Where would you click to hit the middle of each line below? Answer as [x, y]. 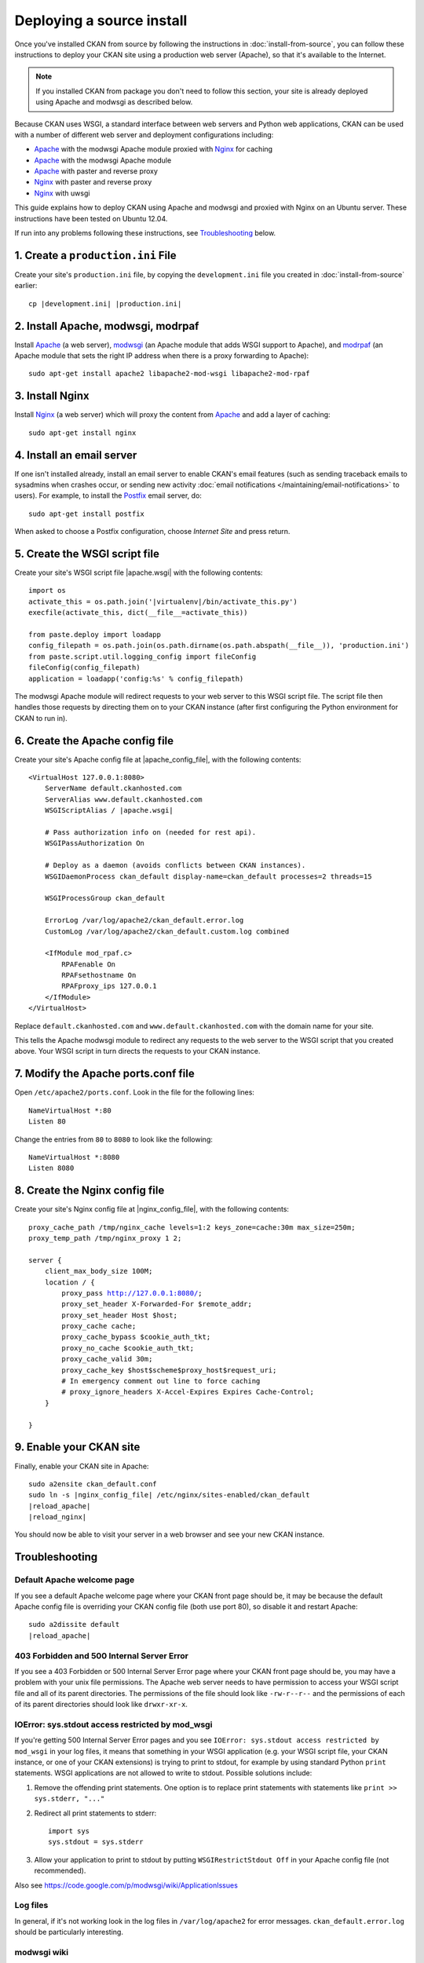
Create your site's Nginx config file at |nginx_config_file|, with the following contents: [152, 1209]
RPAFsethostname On [99, 975]
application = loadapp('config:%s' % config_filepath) [136, 678]
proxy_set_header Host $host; [120, 1315]
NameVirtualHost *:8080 [74, 1157]
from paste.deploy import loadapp [95, 635]
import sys [69, 1831]
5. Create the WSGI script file [87, 554]
